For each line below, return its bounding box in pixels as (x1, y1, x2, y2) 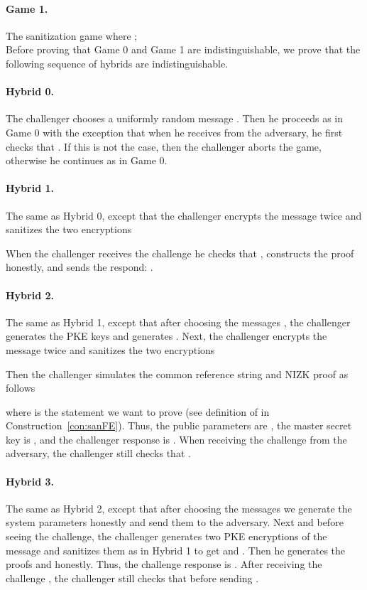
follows (6, 380, 35, 395)
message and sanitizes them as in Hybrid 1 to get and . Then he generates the (6, 542, 346, 557)
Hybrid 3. (6, 473, 54, 488)
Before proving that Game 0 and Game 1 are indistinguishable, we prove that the (6, 42, 361, 57)
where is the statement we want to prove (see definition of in (6, 404, 270, 419)
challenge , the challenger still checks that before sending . (6, 570, 259, 585)
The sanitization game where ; (6, 28, 138, 43)
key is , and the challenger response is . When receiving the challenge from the (6, 431, 347, 446)
